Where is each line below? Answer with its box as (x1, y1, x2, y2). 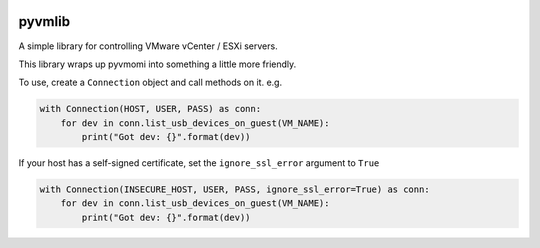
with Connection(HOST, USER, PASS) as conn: (39, 103, 262, 115)
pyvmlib (18, 13, 70, 30)
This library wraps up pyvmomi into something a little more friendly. (18, 58, 297, 70)
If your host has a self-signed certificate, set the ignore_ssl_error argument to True (18, 157, 380, 169)
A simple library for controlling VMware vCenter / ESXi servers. (18, 40, 279, 52)
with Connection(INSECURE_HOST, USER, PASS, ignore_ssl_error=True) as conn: (39, 184, 430, 195)
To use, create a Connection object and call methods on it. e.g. (18, 76, 283, 89)
